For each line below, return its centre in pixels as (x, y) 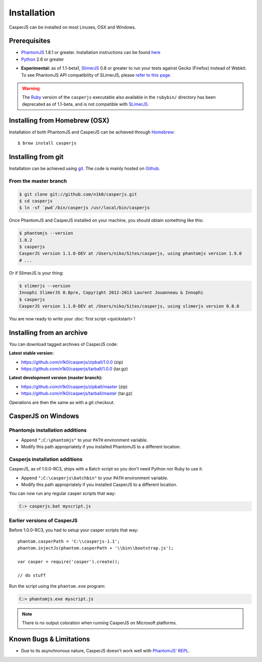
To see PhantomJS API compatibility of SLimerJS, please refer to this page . (96, 75)
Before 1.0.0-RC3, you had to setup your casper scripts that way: (74, 530)
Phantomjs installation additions (48, 430)
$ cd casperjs (36, 201)
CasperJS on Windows (44, 416)
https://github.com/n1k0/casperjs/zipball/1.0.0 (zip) (72, 362)
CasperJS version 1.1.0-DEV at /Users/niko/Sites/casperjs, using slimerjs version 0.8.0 (129, 306)
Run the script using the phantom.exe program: (57, 586)
